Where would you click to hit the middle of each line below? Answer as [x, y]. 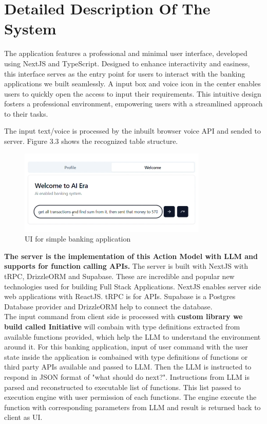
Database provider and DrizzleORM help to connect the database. [108, 306]
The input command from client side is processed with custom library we [123, 316]
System [30, 29]
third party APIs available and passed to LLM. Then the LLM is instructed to [128, 367]
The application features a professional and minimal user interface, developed [126, 53]
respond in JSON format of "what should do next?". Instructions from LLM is [127, 377]
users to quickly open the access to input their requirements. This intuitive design [133, 93]
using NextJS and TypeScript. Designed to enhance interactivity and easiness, [127, 63]
